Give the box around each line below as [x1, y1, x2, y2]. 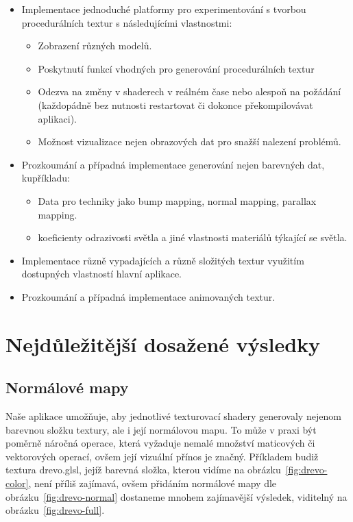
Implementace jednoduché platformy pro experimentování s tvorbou [21, 2, 306, 16]
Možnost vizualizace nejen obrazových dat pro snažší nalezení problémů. [38, 134, 341, 149]
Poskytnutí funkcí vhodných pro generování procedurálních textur [38, 61, 315, 75]
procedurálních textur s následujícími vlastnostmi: [21, 15, 232, 29]
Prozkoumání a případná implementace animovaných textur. [21, 289, 276, 303]
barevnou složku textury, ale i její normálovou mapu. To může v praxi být [5, 422, 317, 436]
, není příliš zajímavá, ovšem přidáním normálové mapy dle [28, 476, 277, 490]
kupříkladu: [21, 171, 70, 185]
